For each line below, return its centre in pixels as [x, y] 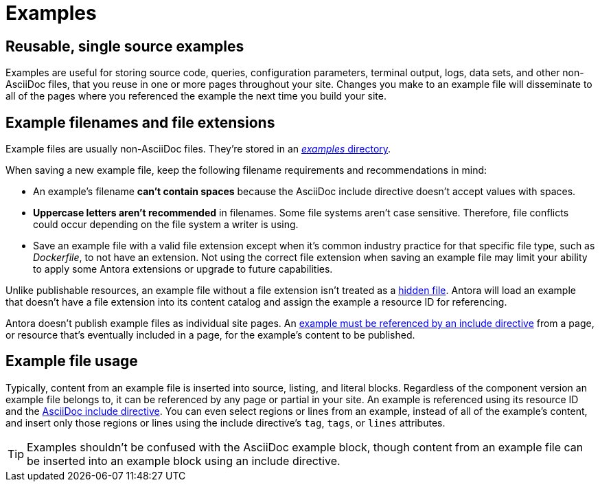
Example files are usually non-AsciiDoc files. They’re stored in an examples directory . [198, 149]
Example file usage [72, 361]
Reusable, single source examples [125, 46]
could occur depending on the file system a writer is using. [166, 225]
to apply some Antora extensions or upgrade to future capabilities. [183, 269]
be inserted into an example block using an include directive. [184, 461]
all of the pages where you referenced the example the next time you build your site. [196, 96]
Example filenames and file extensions [140, 122]
